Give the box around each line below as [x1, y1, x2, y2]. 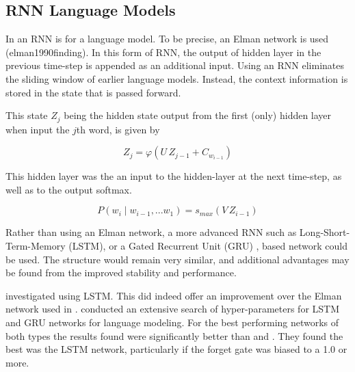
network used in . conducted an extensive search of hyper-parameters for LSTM [5, 302, 340, 316]
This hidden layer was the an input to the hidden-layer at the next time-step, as [5, 169, 342, 183]
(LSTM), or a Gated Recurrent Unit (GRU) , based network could [68, 239, 348, 252]
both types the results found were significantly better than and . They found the [5, 328, 343, 343]
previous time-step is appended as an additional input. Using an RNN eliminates [5, 58, 344, 72]
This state [5, 108, 48, 122]
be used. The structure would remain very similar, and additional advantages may [5, 252, 350, 266]
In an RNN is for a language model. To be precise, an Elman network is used [5, 31, 329, 46]
